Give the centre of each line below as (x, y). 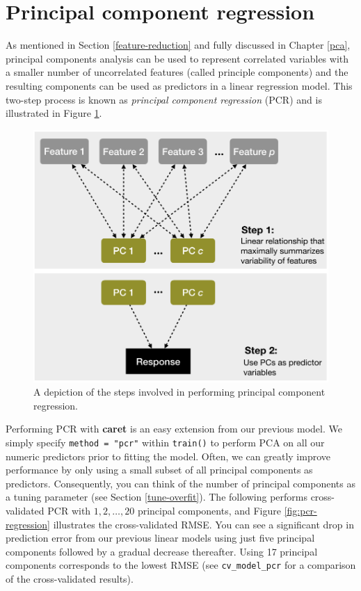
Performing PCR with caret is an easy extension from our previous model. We (174, 429)
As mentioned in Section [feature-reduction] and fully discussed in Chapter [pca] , (178, 45)
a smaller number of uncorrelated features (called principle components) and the (177, 72)
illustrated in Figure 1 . (54, 113)
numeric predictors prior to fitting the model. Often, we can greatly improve (168, 456)
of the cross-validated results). (70, 579)
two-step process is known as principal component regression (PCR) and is (164, 99)
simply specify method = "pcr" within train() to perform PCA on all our (165, 443)
